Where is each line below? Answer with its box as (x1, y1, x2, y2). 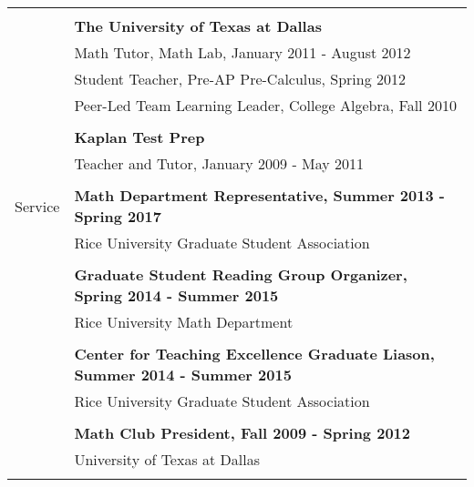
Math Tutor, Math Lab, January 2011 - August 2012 (74, 42, 411, 63)
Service (15, 195, 60, 217)
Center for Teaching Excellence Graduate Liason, (74, 343, 435, 364)
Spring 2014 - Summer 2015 (74, 285, 279, 306)
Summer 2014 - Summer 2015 (74, 364, 292, 385)
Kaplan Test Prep (74, 127, 205, 147)
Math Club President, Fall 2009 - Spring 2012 (74, 422, 410, 443)
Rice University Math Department (74, 311, 294, 332)
